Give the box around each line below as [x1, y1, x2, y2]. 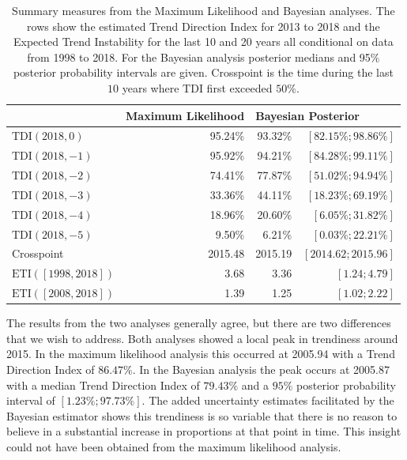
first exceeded [206, 79, 273, 96]
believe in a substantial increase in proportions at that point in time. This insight [6, 423, 401, 439]
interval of [6, 392, 55, 409]
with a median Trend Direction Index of [6, 376, 200, 393]
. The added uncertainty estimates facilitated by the [141, 392, 394, 409]
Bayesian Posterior [255, 107, 360, 123]
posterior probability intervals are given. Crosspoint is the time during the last [13, 64, 394, 81]
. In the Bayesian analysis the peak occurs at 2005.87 [132, 361, 390, 378]
